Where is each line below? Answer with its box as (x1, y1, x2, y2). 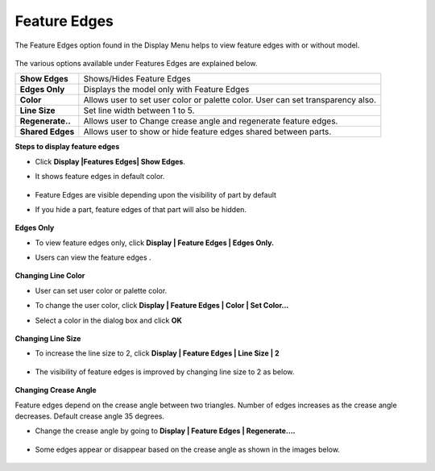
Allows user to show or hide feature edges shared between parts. (83, 126, 332, 137)
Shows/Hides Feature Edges (83, 73, 191, 85)
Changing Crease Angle (14, 386, 97, 395)
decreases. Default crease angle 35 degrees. (14, 411, 165, 421)
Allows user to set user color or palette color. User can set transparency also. (83, 94, 377, 106)
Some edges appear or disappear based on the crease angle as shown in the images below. (35, 444, 340, 454)
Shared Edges (19, 126, 75, 137)
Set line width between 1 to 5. (83, 105, 195, 116)
